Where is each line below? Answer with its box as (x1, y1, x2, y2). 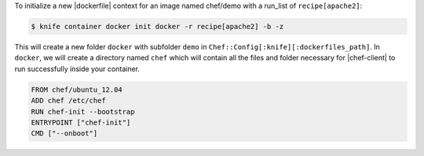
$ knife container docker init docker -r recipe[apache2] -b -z (31, 22, 284, 31)
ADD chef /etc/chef (31, 96, 106, 105)
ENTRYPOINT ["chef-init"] (31, 118, 131, 127)
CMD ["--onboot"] (31, 129, 98, 138)
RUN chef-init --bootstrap (31, 107, 135, 116)
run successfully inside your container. (14, 63, 141, 74)
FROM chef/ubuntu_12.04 (31, 85, 123, 94)
